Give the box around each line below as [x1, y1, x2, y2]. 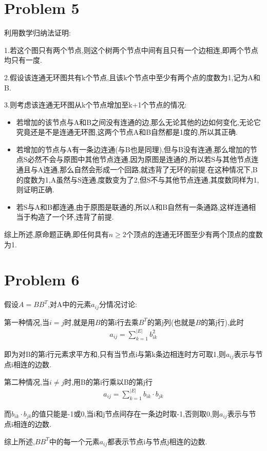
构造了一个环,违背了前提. [30, 211, 114, 222]
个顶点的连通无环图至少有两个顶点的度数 [126, 229, 263, 240]
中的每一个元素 [49, 436, 100, 446]
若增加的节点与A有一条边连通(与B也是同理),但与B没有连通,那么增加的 [16, 143, 250, 154]
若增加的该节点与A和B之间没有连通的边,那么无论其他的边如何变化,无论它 [16, 116, 261, 127]
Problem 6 [4, 269, 80, 290]
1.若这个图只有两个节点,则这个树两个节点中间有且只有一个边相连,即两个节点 [4, 44, 258, 55]
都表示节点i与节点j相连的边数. [107, 436, 207, 446]
